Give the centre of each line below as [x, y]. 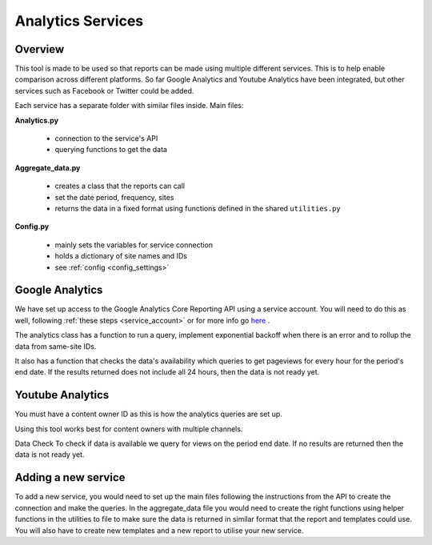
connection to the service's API [106, 138]
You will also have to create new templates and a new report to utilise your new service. [159, 530]
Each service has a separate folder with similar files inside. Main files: [129, 106]
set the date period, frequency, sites [114, 197]
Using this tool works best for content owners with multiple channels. [129, 429]
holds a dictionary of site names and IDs [121, 256]
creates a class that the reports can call [120, 186]
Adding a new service [70, 477]
